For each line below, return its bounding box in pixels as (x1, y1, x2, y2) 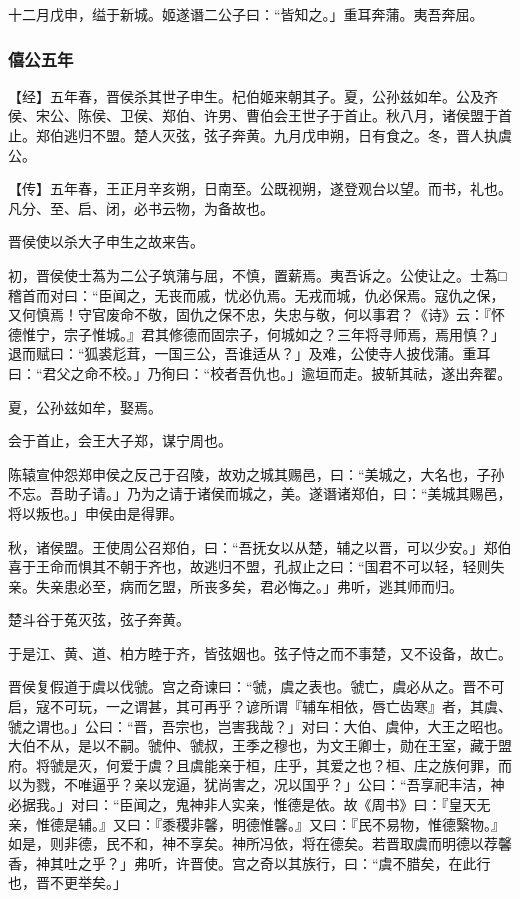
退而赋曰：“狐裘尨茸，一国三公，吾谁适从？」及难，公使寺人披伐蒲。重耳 (8, 343, 491, 364)
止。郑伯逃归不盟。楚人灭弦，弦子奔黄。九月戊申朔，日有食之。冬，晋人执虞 (8, 125, 512, 145)
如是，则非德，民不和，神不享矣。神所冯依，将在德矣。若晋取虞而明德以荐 (8, 833, 498, 854)
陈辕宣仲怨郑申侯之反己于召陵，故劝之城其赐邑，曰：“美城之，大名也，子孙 (8, 463, 505, 484)
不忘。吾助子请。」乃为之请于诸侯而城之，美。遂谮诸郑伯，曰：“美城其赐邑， (8, 483, 512, 504)
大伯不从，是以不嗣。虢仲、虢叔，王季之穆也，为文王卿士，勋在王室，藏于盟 (8, 735, 512, 756)
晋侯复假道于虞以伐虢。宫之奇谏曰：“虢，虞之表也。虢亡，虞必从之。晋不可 (8, 676, 505, 697)
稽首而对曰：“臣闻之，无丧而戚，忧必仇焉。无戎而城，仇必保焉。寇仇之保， (8, 284, 505, 305)
